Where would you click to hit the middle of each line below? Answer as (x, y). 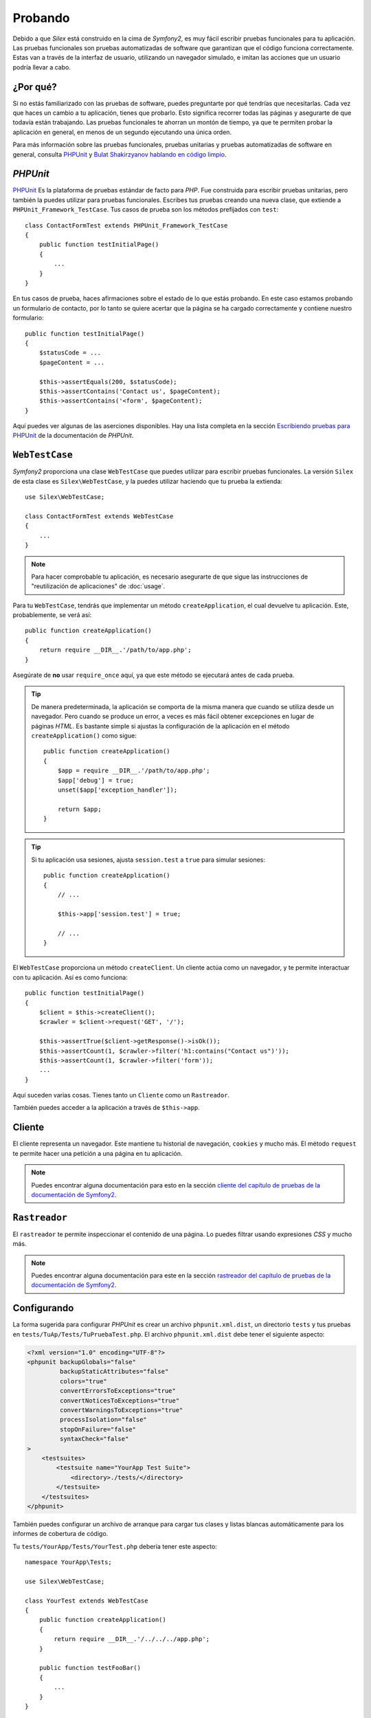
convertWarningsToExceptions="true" (121, 1410)
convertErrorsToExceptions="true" (118, 1391)
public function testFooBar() (90, 1668)
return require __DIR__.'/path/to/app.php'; (115, 650)
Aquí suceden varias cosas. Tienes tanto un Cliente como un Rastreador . (121, 1095)
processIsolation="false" (103, 1420)
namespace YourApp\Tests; (69, 1562)
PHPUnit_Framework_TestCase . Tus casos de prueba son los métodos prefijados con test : (146, 210)
